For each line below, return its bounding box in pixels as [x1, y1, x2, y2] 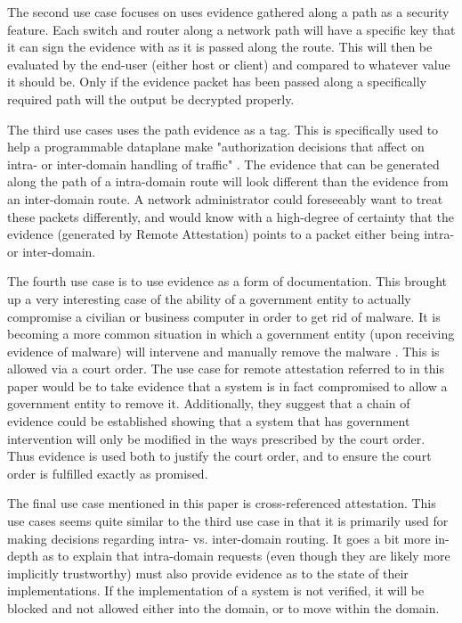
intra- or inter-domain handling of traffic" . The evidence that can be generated [7, 154, 440, 173]
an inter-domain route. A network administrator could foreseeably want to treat [7, 189, 443, 208]
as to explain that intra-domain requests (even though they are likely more [42, 546, 450, 565]
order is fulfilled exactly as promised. [7, 463, 208, 482]
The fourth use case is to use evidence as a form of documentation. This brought [7, 272, 448, 291]
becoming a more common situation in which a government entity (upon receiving [7, 324, 455, 343]
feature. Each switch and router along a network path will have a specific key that [7, 20, 456, 38]
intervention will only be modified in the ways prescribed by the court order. [7, 429, 426, 447]
